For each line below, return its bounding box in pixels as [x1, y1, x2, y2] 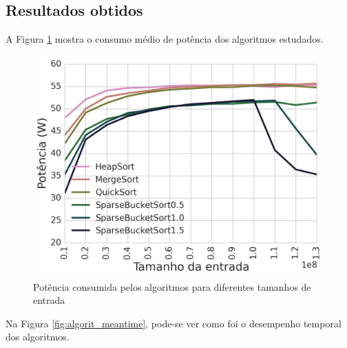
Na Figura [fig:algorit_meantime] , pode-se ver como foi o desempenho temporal [6, 316, 341, 330]
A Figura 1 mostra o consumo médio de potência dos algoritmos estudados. [6, 32, 324, 46]
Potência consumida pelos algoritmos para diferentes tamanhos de [33, 279, 311, 294]
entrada [33, 293, 65, 307]
